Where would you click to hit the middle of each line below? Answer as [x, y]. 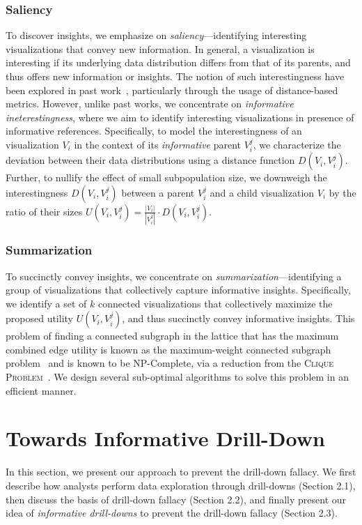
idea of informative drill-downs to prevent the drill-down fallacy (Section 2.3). [172, 513]
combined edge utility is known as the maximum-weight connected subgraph [168, 349]
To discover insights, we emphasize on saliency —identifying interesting [156, 35]
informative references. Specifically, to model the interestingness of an [154, 131]
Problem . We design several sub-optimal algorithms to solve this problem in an [177, 377]
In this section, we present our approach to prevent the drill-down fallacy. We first [181, 472]
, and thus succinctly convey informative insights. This [238, 318]
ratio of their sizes [44, 211]
